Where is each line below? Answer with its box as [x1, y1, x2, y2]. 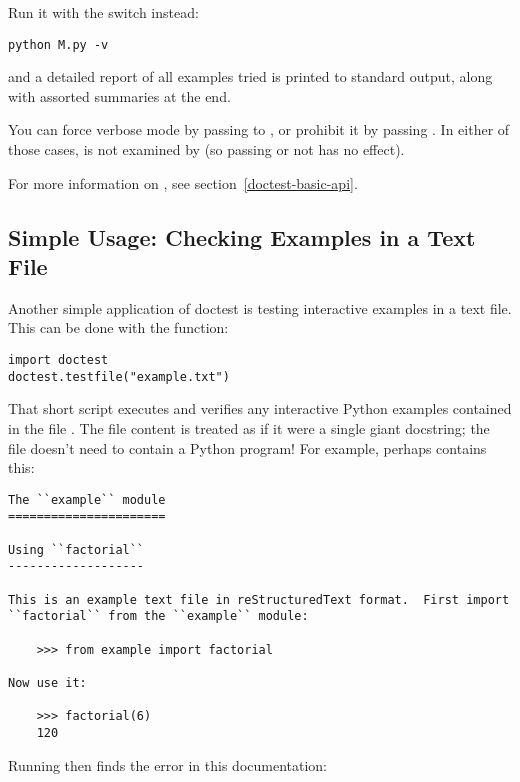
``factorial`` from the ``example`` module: [8, 609, 309, 624]
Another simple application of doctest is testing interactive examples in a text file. [8, 297, 512, 318]
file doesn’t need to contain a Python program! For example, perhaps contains [8, 437, 487, 458]
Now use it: [8, 675, 87, 690]
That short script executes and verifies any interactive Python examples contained [8, 398, 512, 419]
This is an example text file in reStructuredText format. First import [8, 592, 510, 607]
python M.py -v [8, 37, 109, 52]
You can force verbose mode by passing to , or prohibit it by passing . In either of [8, 119, 510, 140]
